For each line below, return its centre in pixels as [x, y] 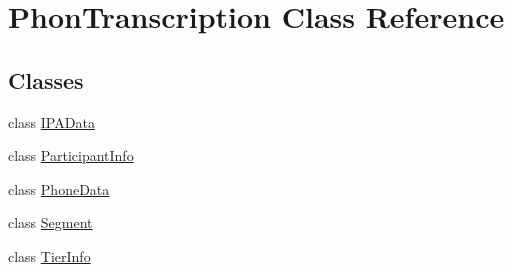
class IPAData [51, 121]
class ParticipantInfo [71, 155]
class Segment [50, 222]
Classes [46, 79]
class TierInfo [49, 255]
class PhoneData [59, 188]
